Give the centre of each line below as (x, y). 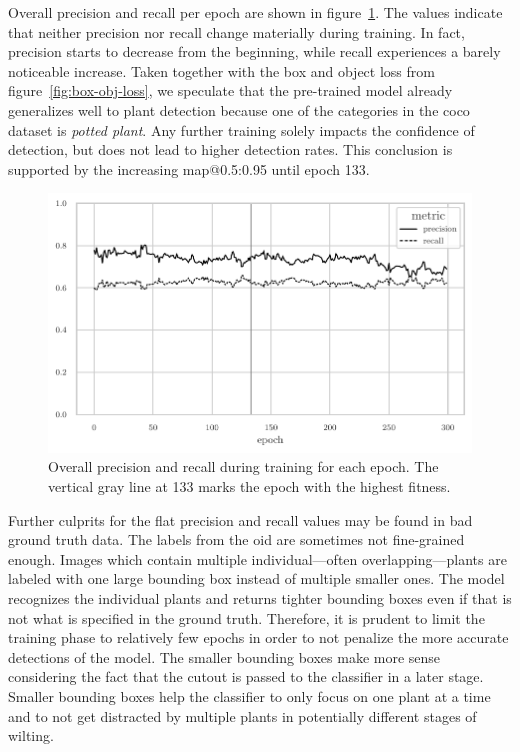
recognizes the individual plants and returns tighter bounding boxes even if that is (260, 597)
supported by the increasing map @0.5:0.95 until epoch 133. (189, 168)
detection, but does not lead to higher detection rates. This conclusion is (230, 149)
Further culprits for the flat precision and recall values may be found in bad (240, 519)
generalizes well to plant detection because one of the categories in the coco (239, 109)
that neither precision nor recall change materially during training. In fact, (236, 31)
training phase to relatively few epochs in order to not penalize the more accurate (258, 637)
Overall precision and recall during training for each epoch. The (243, 466)
